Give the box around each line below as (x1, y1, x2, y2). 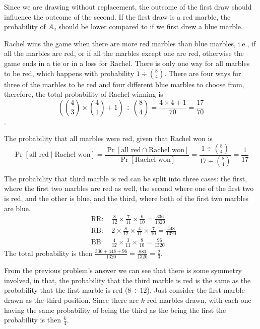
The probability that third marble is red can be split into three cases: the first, (4, 173, 247, 183)
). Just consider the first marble (147, 285, 245, 295)
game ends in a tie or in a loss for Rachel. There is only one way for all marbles (4, 57, 250, 68)
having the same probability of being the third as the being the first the (4, 304, 226, 315)
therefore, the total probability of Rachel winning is (4, 89, 163, 99)
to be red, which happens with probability (4, 68, 135, 78)
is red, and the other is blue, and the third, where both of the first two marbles (4, 193, 249, 203)
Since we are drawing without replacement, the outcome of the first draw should (4, 2, 252, 12)
